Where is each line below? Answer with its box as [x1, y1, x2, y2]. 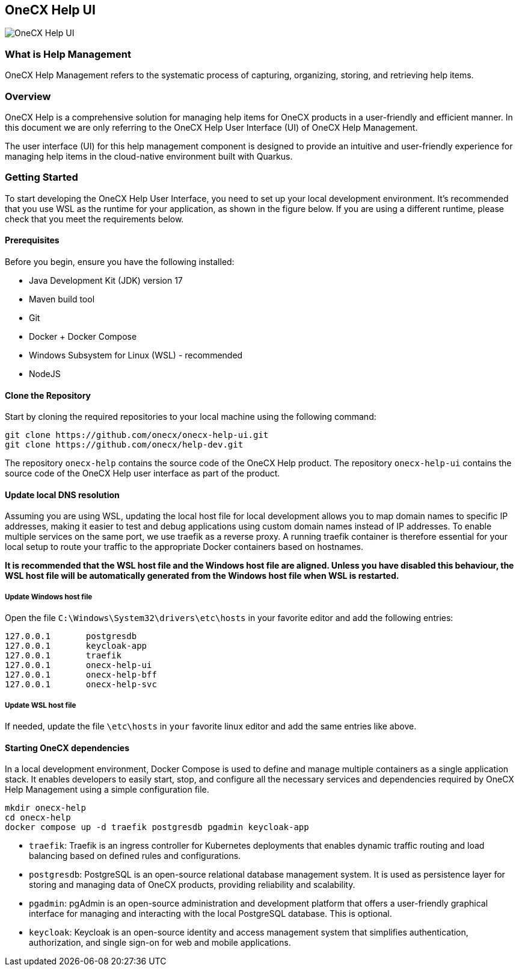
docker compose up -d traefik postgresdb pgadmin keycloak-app [5, 822, 309, 832]
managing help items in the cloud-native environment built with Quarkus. [5, 151, 293, 161]
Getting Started [5, 171, 78, 184]
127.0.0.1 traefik [5, 651, 121, 661]
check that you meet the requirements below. [5, 213, 184, 224]
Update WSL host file [5, 701, 76, 710]
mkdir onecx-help [5, 803, 86, 813]
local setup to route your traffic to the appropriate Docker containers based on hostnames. [5, 542, 364, 552]
